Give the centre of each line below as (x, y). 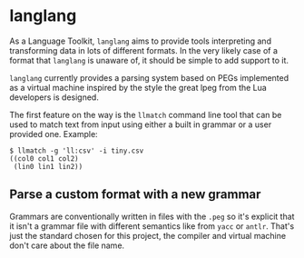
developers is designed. (54, 97)
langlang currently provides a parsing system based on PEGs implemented (149, 77)
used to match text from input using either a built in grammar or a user (141, 124)
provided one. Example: (54, 134)
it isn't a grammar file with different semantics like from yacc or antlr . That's (152, 226)
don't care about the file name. (67, 245)
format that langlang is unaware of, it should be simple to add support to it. (149, 60)
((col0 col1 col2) (44, 159)
